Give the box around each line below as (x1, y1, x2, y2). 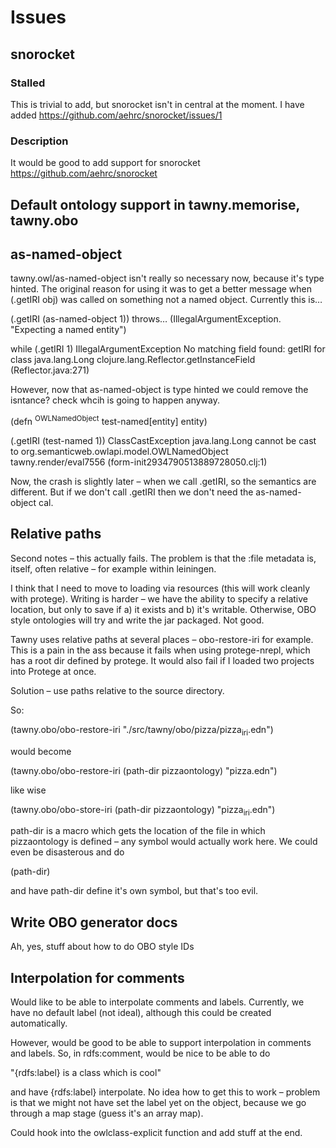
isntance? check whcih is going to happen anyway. (10, 394, 220, 406)
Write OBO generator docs (10, 914, 178, 931)
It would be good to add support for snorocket (10, 157, 201, 169)
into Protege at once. (10, 665, 97, 677)
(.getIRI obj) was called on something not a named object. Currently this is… (10, 294, 323, 306)
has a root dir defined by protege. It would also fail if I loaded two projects (10, 654, 315, 666)
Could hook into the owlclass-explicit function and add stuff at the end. (10, 1127, 303, 1139)
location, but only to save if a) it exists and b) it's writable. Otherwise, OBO (10, 603, 317, 615)
